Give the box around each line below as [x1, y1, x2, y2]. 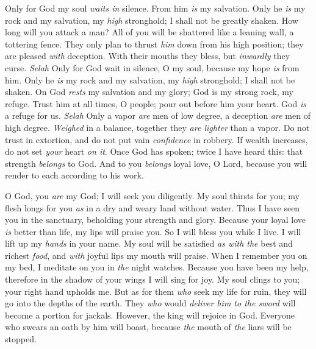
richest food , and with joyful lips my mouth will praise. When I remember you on [5, 249, 307, 261]
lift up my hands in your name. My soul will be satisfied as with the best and [5, 237, 293, 250]
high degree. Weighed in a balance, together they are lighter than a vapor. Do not [5, 121, 310, 133]
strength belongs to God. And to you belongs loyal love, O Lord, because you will [5, 157, 307, 169]
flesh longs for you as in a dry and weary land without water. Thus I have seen [5, 201, 300, 214]
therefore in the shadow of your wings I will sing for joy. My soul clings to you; [5, 273, 300, 286]
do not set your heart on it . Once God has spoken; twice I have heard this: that [5, 145, 303, 158]
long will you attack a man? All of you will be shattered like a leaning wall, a [5, 26, 294, 38]
